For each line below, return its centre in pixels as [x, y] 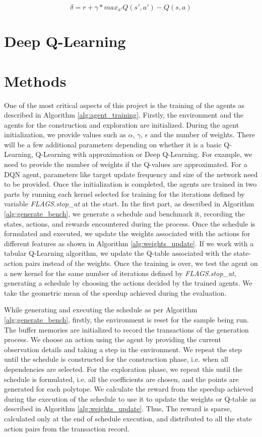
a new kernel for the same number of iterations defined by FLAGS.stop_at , [120, 273]
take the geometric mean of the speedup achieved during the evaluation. [115, 292]
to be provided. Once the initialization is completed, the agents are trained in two [130, 184]
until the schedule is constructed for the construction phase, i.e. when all [116, 359]
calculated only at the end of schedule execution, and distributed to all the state [128, 418]
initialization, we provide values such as [65, 134]
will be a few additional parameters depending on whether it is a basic [113, 144]
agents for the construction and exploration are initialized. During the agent [122, 124]
